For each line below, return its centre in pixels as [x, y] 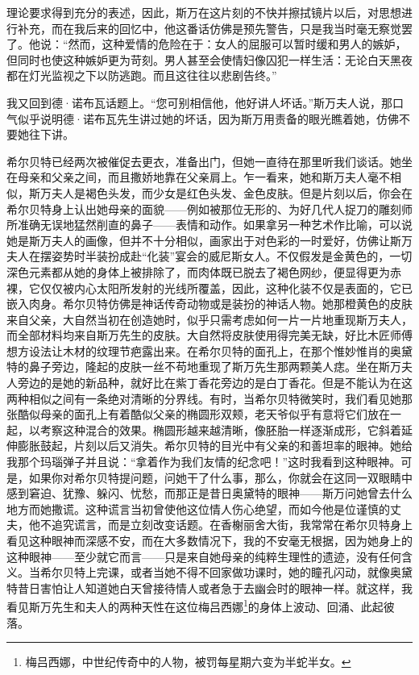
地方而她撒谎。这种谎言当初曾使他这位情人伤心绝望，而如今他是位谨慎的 [198, 508]
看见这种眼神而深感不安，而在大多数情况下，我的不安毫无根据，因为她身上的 [209, 540]
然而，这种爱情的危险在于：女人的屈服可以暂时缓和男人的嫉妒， [237, 44]
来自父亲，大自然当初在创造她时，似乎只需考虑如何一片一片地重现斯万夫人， [209, 319]
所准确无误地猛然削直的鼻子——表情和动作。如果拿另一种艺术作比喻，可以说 [209, 225]
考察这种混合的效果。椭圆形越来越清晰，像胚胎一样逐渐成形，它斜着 [220, 429]
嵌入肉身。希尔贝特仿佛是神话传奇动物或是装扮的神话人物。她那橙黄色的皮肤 [209, 304]
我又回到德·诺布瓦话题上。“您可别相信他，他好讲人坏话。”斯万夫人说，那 [200, 102]
